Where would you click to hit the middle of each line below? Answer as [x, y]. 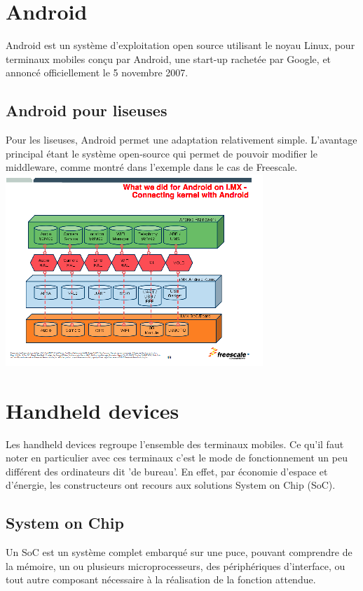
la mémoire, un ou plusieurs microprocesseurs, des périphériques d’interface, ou [176, 565]
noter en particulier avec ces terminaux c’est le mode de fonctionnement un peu [177, 458]
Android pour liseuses [87, 110]
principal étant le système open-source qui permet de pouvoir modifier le [162, 153]
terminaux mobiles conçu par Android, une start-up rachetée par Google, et [169, 58]
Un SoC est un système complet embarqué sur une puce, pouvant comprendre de [179, 552]
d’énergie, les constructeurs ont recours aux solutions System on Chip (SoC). [171, 485]
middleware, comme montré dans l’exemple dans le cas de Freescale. [152, 167]
